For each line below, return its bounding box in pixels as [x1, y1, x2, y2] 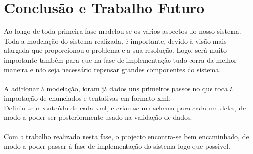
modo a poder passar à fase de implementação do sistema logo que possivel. [4, 141, 230, 151]
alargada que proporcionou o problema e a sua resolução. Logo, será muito [4, 45, 227, 55]
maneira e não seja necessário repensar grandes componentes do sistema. [4, 64, 221, 74]
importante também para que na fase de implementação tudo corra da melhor [4, 54, 237, 65]
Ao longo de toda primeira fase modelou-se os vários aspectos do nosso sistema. [4, 26, 241, 36]
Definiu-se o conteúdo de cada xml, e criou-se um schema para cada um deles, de [4, 102, 246, 112]
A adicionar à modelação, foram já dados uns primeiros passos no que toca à [4, 83, 233, 93]
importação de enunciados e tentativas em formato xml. [4, 93, 170, 103]
